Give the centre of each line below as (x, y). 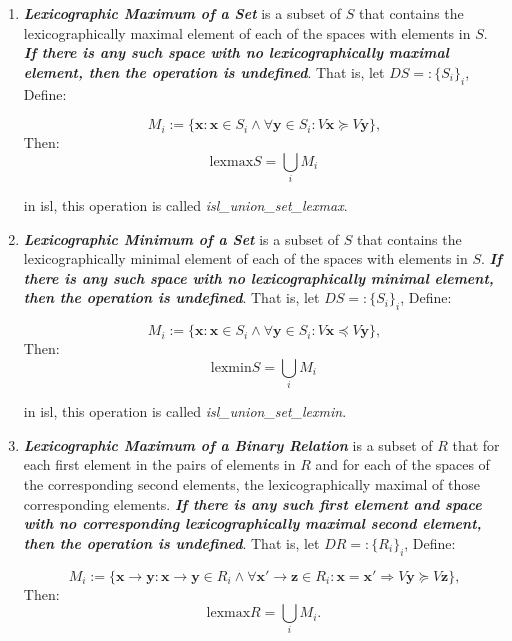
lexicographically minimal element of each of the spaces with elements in (245, 258)
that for (476, 444)
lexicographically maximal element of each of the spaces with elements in (247, 32)
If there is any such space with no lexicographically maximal (236, 52)
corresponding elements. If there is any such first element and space (252, 503)
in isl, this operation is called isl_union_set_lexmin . (185, 411)
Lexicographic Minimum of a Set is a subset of (181, 238)
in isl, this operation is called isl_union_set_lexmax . (185, 205)
